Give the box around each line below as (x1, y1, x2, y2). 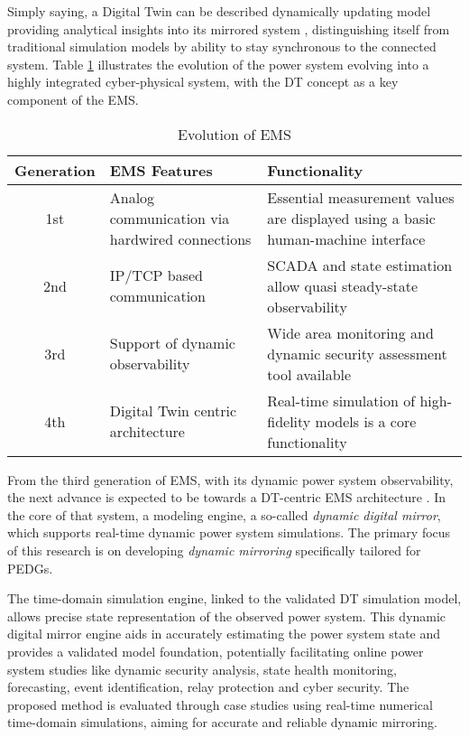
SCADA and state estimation (267, 254, 453, 275)
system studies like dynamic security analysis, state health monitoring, (7, 659, 397, 678)
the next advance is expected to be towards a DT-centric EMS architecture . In (7, 488, 446, 507)
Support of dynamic (109, 332, 235, 354)
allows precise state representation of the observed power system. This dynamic (7, 606, 446, 625)
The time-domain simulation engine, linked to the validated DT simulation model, (7, 589, 462, 608)
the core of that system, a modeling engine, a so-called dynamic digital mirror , (7, 505, 441, 524)
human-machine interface (267, 228, 426, 249)
